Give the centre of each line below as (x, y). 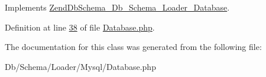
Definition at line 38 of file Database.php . (80, 27)
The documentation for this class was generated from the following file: (133, 47)
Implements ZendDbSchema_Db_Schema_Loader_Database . (117, 7)
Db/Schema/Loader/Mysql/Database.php (80, 66)
